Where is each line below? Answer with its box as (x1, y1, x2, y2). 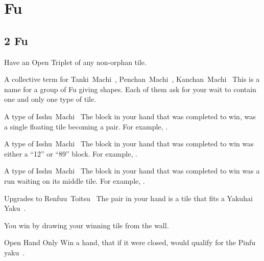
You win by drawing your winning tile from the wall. (4, 220, 169, 230)
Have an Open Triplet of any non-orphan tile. (4, 56, 147, 67)
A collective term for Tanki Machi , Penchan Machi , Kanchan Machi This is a (4, 74, 260, 84)
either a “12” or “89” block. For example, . (4, 148, 137, 159)
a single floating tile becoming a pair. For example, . (4, 121, 168, 132)
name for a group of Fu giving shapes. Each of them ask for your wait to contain (4, 83, 256, 94)
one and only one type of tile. (4, 94, 97, 104)
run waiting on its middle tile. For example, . (4, 175, 145, 186)
